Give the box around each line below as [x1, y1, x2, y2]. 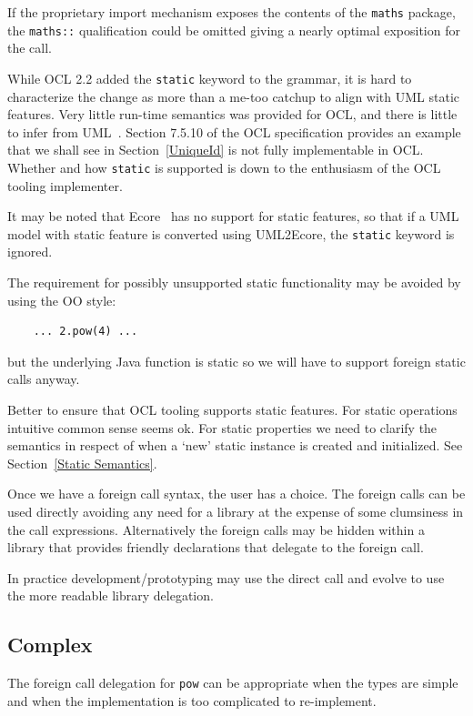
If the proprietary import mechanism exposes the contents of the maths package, [7, 3, 456, 21]
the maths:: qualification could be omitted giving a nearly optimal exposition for [7, 20, 460, 39]
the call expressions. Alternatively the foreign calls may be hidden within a [7, 519, 425, 539]
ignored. [7, 242, 53, 261]
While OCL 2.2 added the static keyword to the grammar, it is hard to [7, 68, 412, 87]
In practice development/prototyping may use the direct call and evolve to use [7, 568, 445, 587]
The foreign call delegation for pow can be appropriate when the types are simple [7, 673, 458, 692]
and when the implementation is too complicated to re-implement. [7, 691, 377, 710]
